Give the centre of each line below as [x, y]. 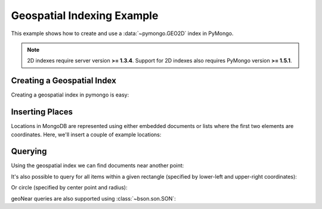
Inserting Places [42, 112]
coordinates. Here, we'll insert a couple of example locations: [86, 135]
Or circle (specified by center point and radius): [69, 188]
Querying [29, 152]
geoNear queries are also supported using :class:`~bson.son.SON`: [93, 198]
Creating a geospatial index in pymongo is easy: [70, 95]
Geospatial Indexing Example [85, 15]
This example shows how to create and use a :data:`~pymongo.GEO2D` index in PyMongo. [122, 33]
